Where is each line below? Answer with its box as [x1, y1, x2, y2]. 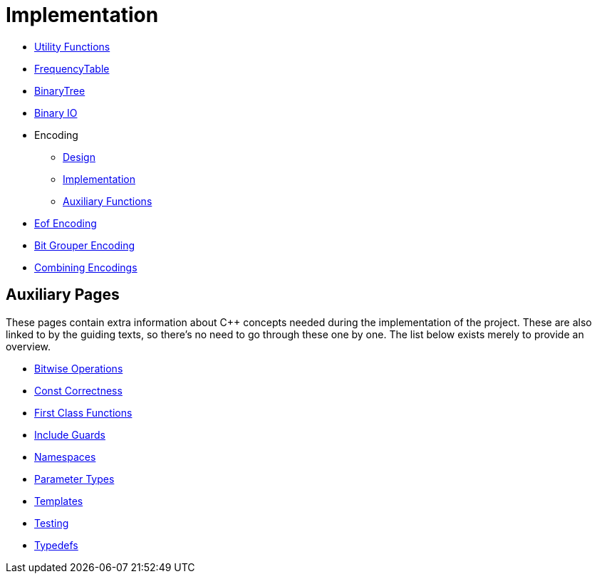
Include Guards [34, 428, 105, 441]
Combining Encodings [34, 261, 137, 273]
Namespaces [34, 450, 96, 463]
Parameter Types [34, 472, 115, 485]
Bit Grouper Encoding [34, 239, 135, 251]
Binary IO [34, 106, 78, 119]
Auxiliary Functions [63, 194, 152, 207]
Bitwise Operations [34, 362, 123, 375]
